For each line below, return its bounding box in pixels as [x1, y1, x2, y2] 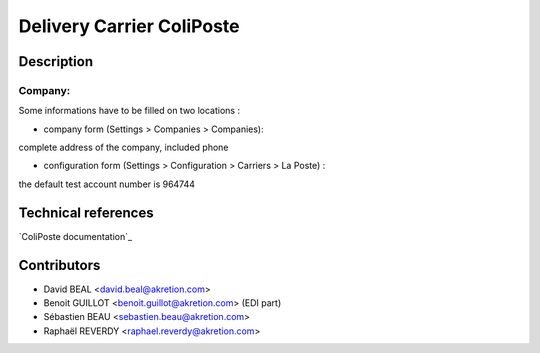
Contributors [18, 256, 101, 274]
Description [18, 53, 94, 70]
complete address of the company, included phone [18, 141, 229, 154]
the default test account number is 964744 [18, 178, 195, 190]
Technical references [18, 204, 154, 221]
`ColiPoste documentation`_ [18, 230, 133, 242]
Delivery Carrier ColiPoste [18, 15, 240, 37]
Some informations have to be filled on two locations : [18, 105, 240, 117]
